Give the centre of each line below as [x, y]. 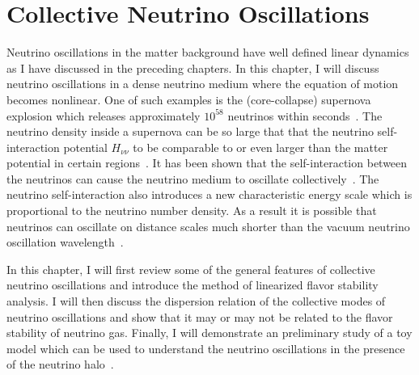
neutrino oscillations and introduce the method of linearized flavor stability [193, 285]
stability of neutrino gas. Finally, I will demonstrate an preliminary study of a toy [209, 333]
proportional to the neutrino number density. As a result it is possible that [192, 211]
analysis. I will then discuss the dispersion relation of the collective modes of [196, 301]
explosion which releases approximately [104, 115]
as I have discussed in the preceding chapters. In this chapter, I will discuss [193, 67]
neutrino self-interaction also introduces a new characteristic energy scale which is [209, 194]
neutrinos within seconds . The [305, 115]
